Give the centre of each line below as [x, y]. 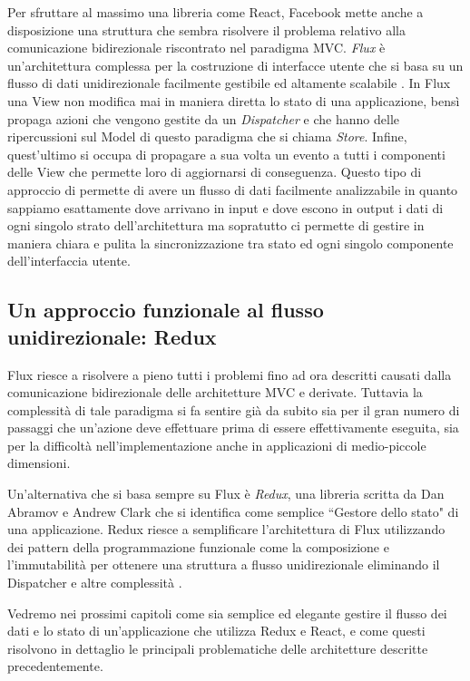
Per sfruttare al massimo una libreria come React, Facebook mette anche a [215, 12]
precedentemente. [55, 666]
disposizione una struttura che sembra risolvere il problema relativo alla [206, 29]
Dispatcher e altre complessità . [95, 583]
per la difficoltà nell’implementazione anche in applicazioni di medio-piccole [217, 445]
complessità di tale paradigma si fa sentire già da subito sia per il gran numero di [234, 409]
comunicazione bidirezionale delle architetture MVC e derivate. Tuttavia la [215, 392]
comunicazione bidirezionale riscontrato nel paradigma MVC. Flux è [196, 48]
